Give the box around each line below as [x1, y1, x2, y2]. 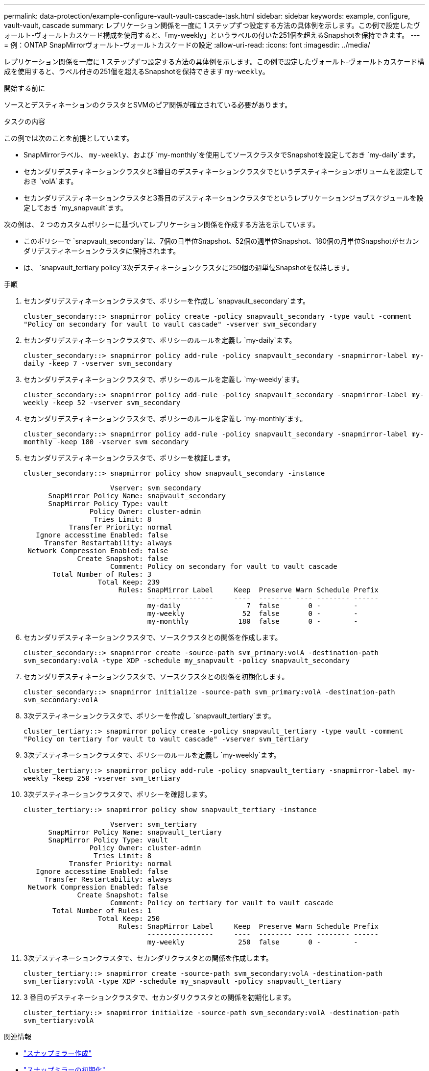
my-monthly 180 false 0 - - [147, 617, 358, 625]
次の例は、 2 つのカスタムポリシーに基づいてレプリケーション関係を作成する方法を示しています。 [4, 220, 319, 229]
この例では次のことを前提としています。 [4, 134, 134, 142]
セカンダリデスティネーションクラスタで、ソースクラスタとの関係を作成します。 [24, 633, 282, 641]
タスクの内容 [4, 117, 45, 126]
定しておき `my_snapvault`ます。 [24, 204, 127, 212]
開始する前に [4, 84, 45, 92]
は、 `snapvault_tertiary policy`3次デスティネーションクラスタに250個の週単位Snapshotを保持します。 [24, 263, 354, 272]
